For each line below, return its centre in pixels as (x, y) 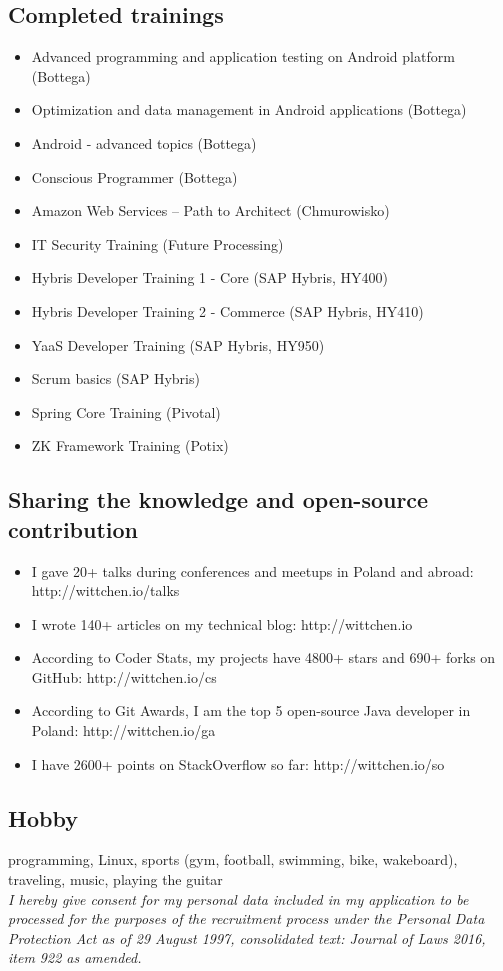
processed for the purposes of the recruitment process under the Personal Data (246, 918)
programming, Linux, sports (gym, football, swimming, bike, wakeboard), (233, 859)
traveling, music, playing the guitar (115, 879)
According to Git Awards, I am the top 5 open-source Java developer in (251, 710)
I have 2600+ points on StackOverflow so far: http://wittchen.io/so (238, 763)
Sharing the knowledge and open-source (218, 499)
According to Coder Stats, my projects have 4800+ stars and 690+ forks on (263, 657)
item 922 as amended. (75, 957)
